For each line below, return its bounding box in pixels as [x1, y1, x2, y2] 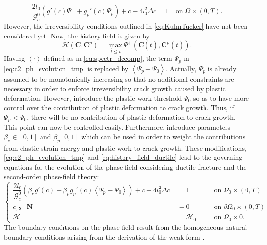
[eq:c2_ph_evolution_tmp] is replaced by [4, 63, 129, 73]
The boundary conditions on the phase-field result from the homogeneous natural [4, 222, 247, 232]
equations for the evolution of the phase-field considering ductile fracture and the [4, 162, 246, 172]
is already [207, 63, 237, 73]
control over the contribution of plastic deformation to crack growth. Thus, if [4, 102, 234, 113]
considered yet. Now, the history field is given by [4, 30, 150, 40]
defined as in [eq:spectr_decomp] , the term [43, 53, 172, 63]
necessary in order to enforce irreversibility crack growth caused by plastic [4, 83, 226, 94]
